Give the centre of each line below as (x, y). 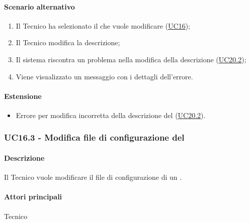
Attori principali (33, 197)
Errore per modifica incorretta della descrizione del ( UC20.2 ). (111, 115)
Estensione (23, 96)
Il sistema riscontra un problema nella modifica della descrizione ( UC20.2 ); (131, 59)
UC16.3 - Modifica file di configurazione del (94, 137)
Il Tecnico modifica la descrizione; (68, 42)
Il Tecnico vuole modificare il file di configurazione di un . (93, 177)
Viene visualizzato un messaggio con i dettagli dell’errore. (104, 76)
